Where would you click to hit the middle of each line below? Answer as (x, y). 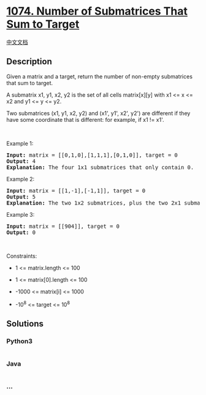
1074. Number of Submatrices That (97, 11)
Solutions (25, 324)
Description (29, 62)
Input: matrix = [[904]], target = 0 (63, 226)
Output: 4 (21, 161)
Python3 (19, 341)
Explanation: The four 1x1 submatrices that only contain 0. (100, 167)
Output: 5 (21, 197)
